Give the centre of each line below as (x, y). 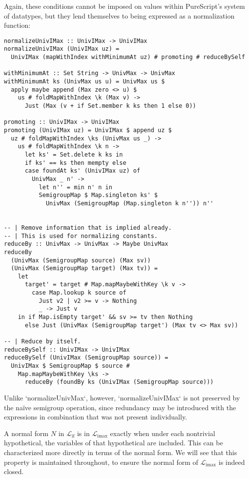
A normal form (26, 433)
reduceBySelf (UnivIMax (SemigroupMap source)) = (86, 358)
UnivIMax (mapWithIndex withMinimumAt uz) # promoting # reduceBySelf (128, 57)
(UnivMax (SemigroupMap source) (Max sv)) (81, 260)
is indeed (232, 462)
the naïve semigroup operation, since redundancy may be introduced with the (120, 407)
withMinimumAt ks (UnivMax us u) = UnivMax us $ (84, 82)
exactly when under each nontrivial (163, 433)
